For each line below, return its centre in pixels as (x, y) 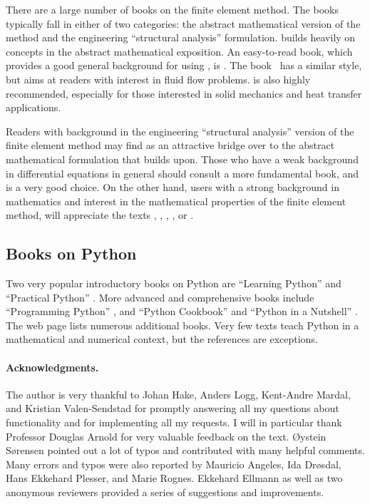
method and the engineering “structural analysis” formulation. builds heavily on (181, 37)
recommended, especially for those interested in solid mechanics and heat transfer (184, 93)
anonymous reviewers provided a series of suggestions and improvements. (165, 492)
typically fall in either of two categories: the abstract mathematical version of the (183, 23)
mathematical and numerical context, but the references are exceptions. (162, 339)
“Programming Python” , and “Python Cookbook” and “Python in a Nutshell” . (182, 311)
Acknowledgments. (52, 367)
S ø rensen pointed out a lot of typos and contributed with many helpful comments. (185, 450)
